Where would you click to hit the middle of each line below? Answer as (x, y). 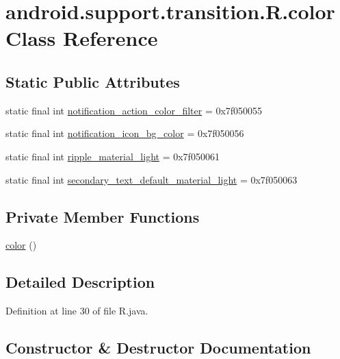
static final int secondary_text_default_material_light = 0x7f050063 (152, 179)
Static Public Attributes (93, 81)
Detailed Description (80, 282)
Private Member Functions (103, 216)
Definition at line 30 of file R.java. (77, 311)
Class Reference (82, 38)
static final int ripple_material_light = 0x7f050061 (113, 156)
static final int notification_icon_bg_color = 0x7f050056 (125, 133)
